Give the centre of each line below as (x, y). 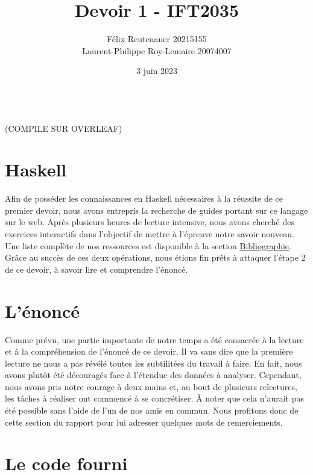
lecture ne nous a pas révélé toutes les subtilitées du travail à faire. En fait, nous (153, 363)
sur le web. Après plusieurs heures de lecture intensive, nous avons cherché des (150, 222)
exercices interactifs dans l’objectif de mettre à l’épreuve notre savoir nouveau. (150, 234)
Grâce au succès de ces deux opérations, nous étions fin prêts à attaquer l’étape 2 (155, 257)
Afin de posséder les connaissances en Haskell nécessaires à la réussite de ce (144, 198)
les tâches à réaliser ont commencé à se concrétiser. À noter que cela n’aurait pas (155, 398)
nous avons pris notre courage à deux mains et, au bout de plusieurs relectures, (151, 386)
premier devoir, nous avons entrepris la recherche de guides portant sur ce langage (156, 210)
